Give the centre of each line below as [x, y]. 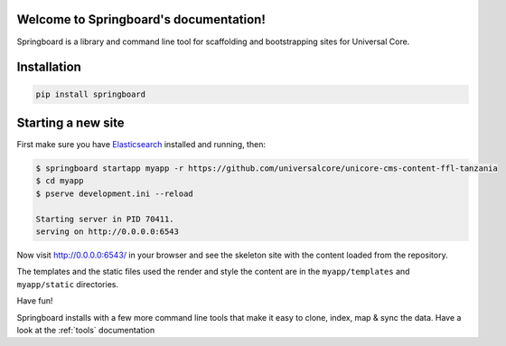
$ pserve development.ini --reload [114, 193]
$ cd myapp [60, 181]
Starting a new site [71, 122]
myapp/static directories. [68, 284]
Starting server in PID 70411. [105, 219]
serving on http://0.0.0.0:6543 [108, 231]
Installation [49, 67]
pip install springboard [91, 94]
